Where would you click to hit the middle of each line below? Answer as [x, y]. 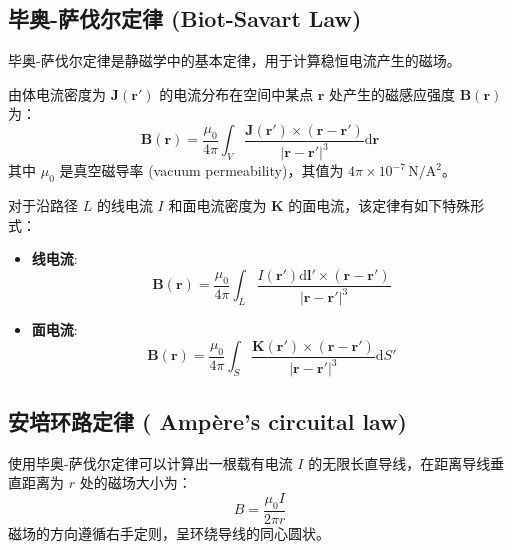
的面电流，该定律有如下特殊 [379, 205]
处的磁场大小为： [135, 482]
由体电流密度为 [57, 93]
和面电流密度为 [217, 205]
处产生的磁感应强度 [392, 93]
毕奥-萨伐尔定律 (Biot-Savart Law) [185, 18]
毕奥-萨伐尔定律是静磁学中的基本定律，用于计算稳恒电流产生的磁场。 [234, 60]
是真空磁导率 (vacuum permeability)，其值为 [201, 170]
